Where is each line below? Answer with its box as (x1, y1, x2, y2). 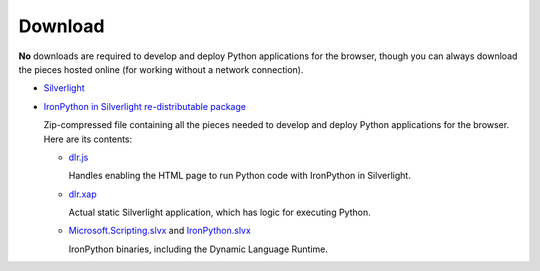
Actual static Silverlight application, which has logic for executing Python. (68, 206, 371, 219)
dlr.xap (68, 188, 97, 200)
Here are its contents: (43, 133, 133, 145)
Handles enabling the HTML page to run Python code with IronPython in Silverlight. (68, 170, 412, 182)
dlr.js (68, 151, 89, 163)
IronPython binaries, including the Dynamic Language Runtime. (68, 243, 329, 255)
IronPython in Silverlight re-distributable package (43, 100, 247, 112)
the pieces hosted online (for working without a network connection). (18, 63, 304, 75)
